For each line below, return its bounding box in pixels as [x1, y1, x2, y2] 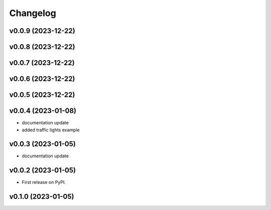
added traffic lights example [22, 127, 80, 133]
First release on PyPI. [22, 179, 66, 185]
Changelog [9, 8, 56, 19]
